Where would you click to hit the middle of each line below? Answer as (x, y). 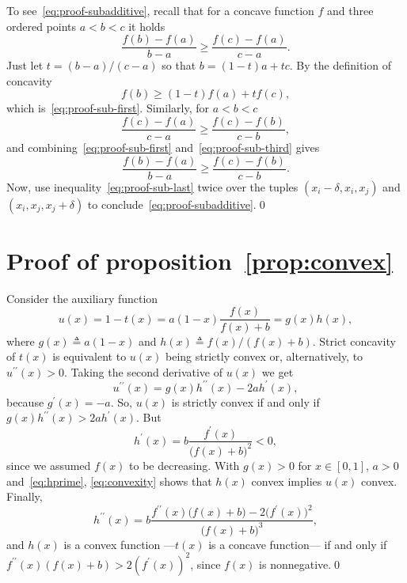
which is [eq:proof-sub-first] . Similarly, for (108, 108)
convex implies (287, 481)
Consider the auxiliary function (82, 298)
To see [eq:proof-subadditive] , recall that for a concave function (160, 10)
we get (278, 371)
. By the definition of (340, 65)
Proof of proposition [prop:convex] (200, 260)
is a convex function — (119, 544)
